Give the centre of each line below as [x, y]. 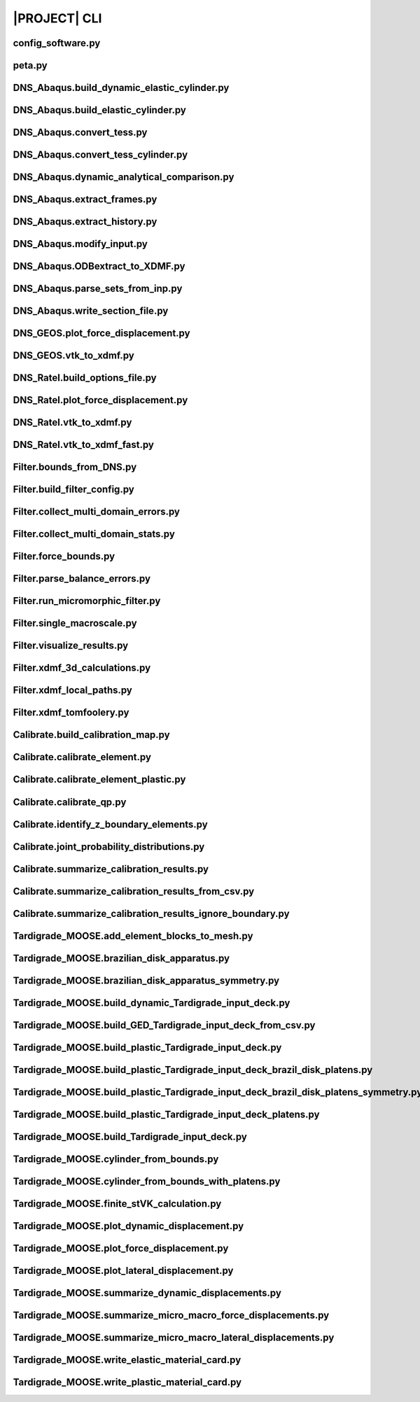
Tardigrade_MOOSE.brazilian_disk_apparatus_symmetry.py [146, 980]
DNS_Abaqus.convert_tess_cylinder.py [100, 155]
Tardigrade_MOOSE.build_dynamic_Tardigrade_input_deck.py [152, 1003]
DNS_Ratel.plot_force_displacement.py [100, 400]
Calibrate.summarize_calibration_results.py [111, 869]
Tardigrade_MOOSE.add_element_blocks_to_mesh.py [133, 935]
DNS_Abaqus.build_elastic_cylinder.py [100, 110]
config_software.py [57, 43]
